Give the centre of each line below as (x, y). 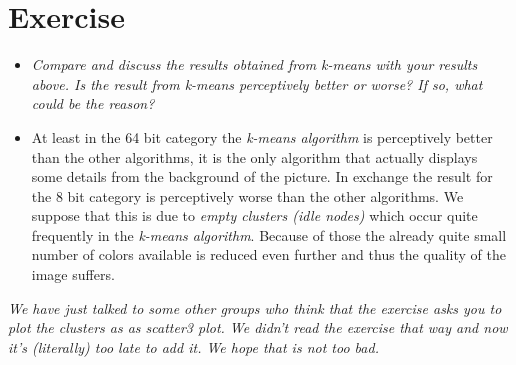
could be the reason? (93, 103)
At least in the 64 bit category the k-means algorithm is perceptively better (262, 136)
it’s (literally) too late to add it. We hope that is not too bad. (193, 346)
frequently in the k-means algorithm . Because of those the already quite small (269, 234)
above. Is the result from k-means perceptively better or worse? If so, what (257, 83)
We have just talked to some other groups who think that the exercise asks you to (255, 307)
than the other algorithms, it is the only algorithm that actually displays (254, 156)
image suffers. (73, 274)
